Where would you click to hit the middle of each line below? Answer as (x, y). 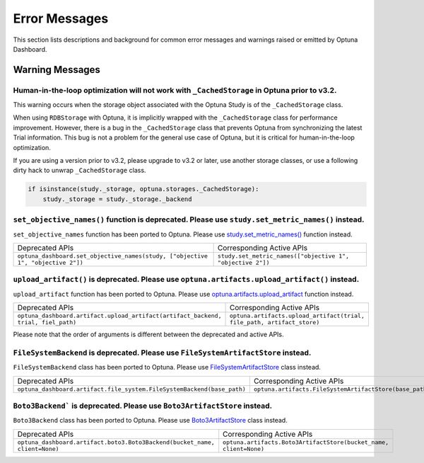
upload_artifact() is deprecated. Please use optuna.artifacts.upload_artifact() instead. (186, 280)
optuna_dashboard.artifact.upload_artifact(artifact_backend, (119, 316)
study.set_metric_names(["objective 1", (283, 256)
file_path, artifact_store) (275, 322)
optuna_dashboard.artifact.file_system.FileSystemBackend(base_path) (132, 389)
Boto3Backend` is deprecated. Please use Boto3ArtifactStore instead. (142, 406)
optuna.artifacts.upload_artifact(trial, (297, 316)
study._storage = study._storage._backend (117, 199)
